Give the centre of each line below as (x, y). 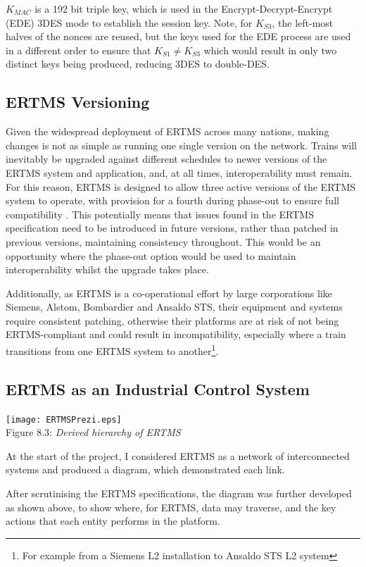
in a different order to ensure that (78, 50)
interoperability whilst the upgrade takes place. (107, 269)
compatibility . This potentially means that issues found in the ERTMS (160, 214)
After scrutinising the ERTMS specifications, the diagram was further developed (179, 493)
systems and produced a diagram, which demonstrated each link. (145, 469)
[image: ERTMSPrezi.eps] (64, 419)
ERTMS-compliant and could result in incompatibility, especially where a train (176, 334)
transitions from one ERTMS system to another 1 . (112, 350)
